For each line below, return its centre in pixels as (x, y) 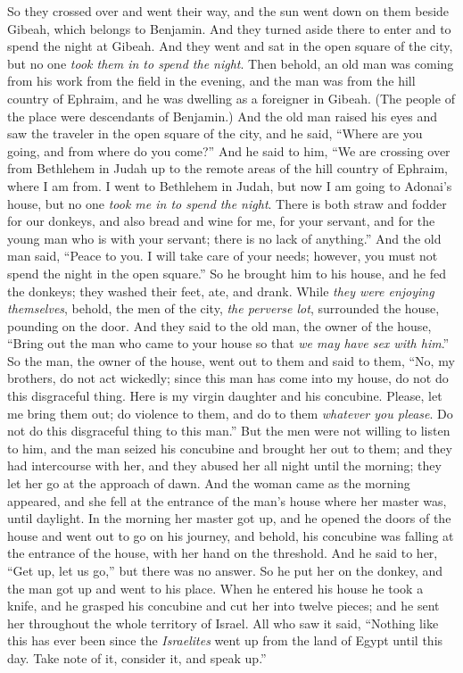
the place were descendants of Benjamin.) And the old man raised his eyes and (223, 116)
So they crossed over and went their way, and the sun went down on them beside (228, 11)
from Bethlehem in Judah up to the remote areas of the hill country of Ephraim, (227, 168)
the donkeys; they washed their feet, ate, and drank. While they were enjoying (221, 291)
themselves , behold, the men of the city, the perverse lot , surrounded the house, (223, 308)
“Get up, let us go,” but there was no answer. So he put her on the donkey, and (225, 570)
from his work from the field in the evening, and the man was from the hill (211, 81)
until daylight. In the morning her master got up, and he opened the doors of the (229, 518)
